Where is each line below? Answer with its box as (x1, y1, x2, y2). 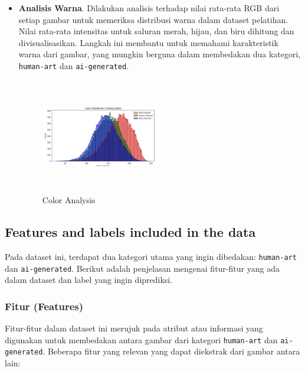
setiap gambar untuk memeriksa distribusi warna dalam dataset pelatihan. (18, 13, 288, 25)
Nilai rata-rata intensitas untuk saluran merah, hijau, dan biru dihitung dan (18, 25, 294, 37)
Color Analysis (42, 194, 96, 206)
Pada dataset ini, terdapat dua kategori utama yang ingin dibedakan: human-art (5, 250, 297, 262)
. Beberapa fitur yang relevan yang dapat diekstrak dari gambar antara (42, 345, 300, 357)
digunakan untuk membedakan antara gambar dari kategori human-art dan (5, 333, 278, 346)
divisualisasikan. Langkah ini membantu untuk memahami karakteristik (18, 36, 278, 48)
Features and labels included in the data (5, 223, 256, 241)
